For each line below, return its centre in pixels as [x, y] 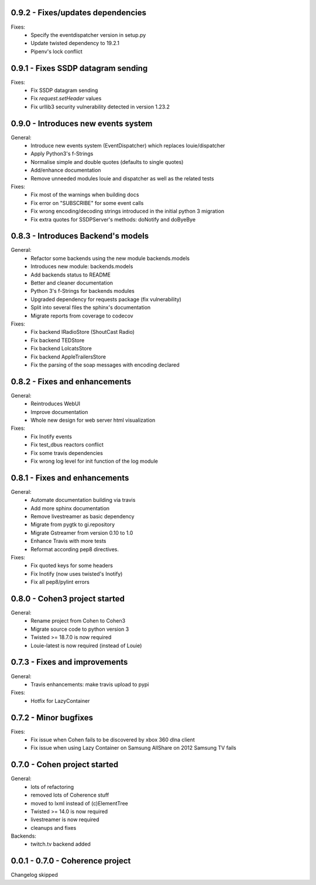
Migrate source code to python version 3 [80, 629]
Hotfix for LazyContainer [60, 701]
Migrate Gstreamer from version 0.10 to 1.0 [82, 532]
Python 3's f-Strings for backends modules [83, 291]
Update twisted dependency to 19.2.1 [75, 43]
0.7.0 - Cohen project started [65, 765]
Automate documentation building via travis [83, 500]
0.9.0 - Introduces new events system [82, 123]
